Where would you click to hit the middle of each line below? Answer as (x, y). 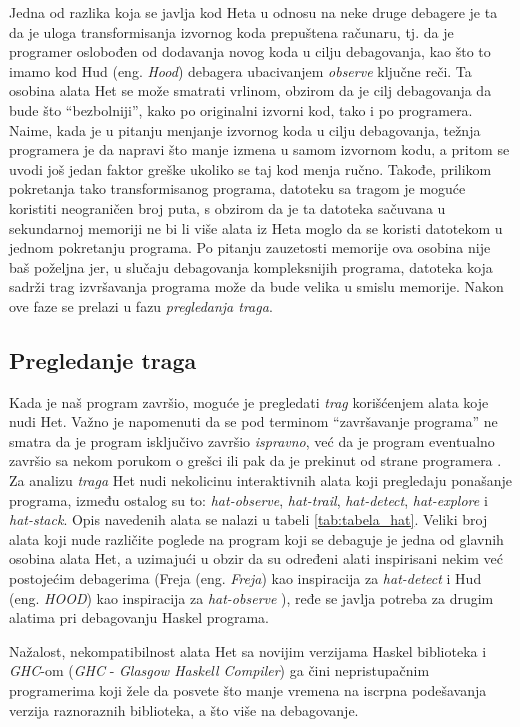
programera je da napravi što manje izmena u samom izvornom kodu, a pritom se (259, 149)
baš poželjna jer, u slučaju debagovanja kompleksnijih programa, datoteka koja (251, 266)
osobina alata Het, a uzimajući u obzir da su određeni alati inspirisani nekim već (256, 558)
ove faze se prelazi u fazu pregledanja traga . (141, 305)
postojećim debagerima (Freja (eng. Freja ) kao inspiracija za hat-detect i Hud (245, 578)
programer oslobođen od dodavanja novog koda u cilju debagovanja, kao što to (250, 51)
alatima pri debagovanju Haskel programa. (139, 617)
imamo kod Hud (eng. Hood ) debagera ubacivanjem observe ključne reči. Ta (240, 70)
